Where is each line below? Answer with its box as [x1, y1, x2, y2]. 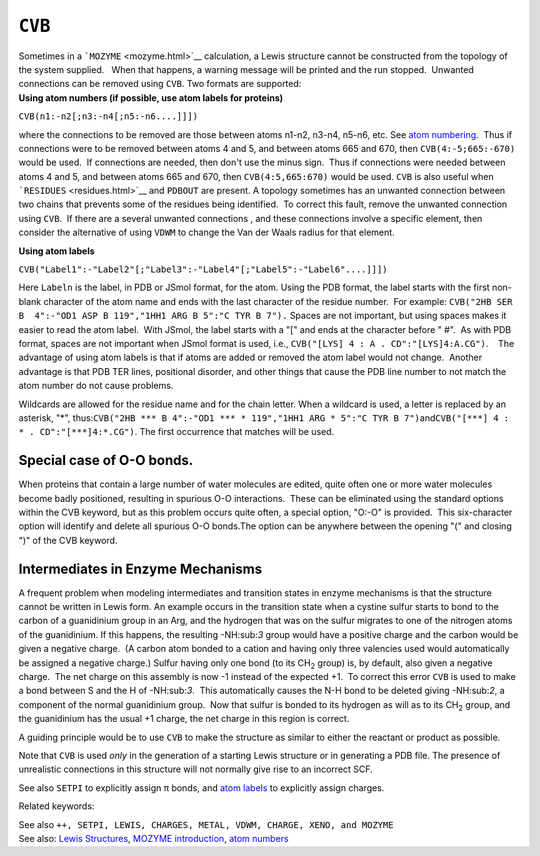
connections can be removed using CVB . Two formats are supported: [18, 78, 302, 90]
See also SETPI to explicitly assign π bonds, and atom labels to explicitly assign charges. [18, 781, 385, 794]
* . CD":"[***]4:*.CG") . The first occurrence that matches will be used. [18, 426, 335, 438]
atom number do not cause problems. [18, 380, 174, 392]
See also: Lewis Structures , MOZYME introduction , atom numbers [18, 832, 289, 844]
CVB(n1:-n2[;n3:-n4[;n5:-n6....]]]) [18, 111, 199, 122]
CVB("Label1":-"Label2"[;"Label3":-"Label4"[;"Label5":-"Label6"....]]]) [18, 264, 389, 275]
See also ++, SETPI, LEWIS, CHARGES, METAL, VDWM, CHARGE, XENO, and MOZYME [18, 818, 394, 830]
